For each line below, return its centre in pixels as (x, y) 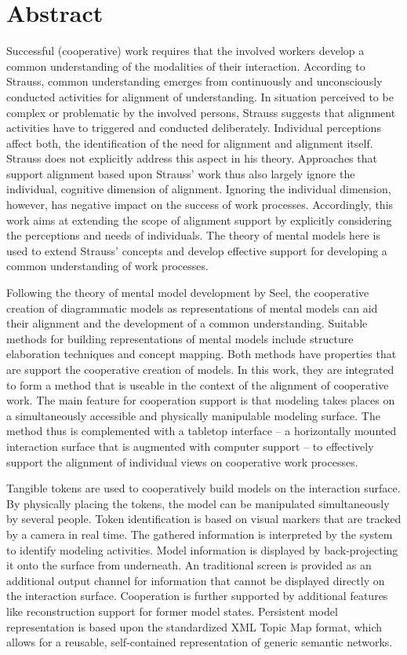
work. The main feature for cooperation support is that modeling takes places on (201, 400)
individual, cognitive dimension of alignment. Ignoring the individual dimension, (199, 189)
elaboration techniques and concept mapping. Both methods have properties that (202, 354)
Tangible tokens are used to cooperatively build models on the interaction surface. (203, 488)
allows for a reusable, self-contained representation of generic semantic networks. (200, 642)
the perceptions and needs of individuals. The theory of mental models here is (193, 235)
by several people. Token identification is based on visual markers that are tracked (204, 519)
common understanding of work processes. (107, 266)
